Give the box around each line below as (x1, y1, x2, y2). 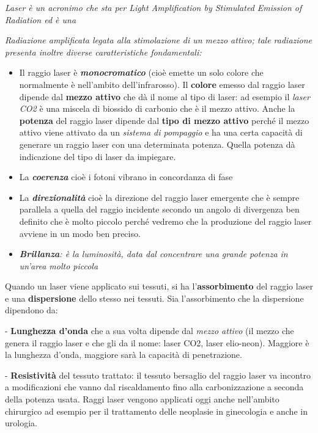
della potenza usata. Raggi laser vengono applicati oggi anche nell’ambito (5, 393, 279, 406)
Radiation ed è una (5, 13, 76, 26)
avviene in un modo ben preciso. (19, 227, 141, 239)
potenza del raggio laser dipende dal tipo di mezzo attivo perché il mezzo (19, 114, 309, 126)
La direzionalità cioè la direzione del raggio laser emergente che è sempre (19, 191, 300, 203)
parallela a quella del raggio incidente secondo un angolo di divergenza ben (19, 203, 300, 216)
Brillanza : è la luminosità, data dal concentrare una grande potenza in (19, 247, 288, 260)
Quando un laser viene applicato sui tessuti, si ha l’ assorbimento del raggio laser (5, 280, 313, 293)
